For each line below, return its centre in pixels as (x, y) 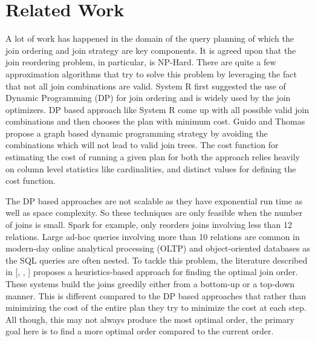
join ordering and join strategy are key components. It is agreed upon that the (151, 50)
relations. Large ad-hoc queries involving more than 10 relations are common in (153, 236)
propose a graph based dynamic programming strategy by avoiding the (137, 133)
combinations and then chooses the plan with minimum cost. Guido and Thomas (155, 121)
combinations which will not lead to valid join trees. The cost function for (142, 145)
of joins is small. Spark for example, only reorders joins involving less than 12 (149, 225)
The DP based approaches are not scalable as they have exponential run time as (154, 200)
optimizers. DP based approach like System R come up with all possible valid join (157, 109)
